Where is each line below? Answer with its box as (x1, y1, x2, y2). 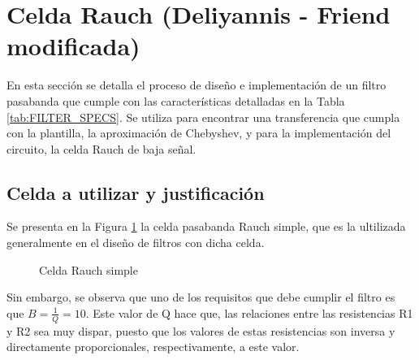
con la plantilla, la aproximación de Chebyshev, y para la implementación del (6, 124, 391, 141)
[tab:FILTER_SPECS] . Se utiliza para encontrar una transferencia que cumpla (6, 108, 400, 125)
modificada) (6, 29, 140, 63)
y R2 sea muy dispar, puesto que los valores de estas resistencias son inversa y (6, 322, 395, 339)
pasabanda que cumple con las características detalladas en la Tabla (6, 92, 345, 109)
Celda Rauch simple (39, 261, 138, 278)
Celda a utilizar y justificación (6, 180, 265, 205)
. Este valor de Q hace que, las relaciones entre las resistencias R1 (85, 304, 413, 321)
